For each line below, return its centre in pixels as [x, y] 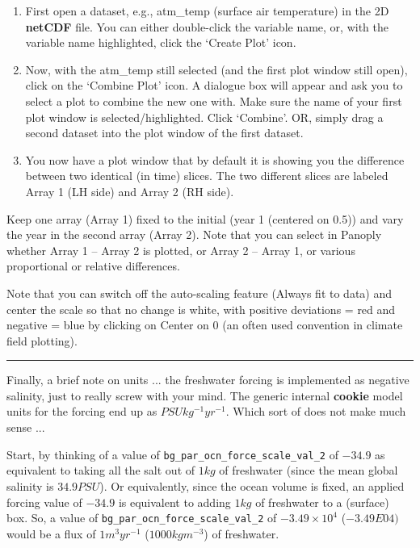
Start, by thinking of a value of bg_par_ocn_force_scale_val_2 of [172, 454]
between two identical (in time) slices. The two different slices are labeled [207, 176]
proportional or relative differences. [93, 266]
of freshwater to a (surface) [322, 502]
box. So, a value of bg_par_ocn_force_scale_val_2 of [142, 518]
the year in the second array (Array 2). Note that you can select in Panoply [194, 234]
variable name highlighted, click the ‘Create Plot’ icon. [161, 42]
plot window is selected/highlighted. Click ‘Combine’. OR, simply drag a [204, 117]
